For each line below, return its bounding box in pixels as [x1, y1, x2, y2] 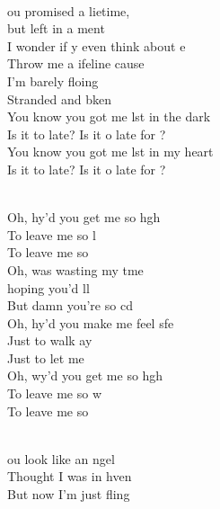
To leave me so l [7, 225, 96, 244]
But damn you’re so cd [7, 296, 133, 315]
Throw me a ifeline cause [7, 54, 145, 73]
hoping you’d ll [7, 278, 90, 297]
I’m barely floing [7, 71, 99, 90]
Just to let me [7, 348, 84, 367]
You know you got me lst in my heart [7, 142, 214, 161]
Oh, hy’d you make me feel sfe [7, 313, 174, 332]
